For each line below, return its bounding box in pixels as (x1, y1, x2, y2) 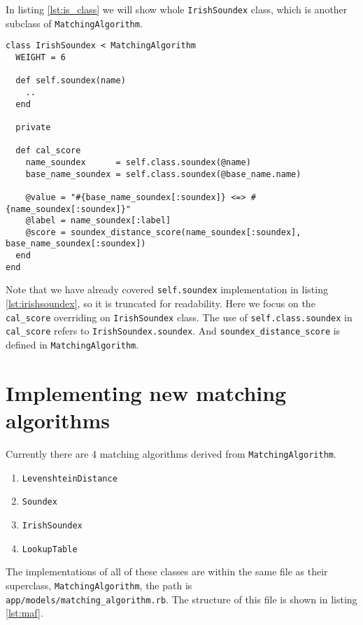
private (15, 122, 51, 132)
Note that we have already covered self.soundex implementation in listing (6, 282, 328, 297)
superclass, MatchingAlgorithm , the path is (6, 577, 192, 592)
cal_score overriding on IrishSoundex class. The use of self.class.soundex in (6, 309, 353, 324)
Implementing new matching (6, 378, 287, 407)
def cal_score (15, 146, 81, 156)
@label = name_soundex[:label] (25, 216, 171, 226)
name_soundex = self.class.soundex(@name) (25, 157, 251, 167)
